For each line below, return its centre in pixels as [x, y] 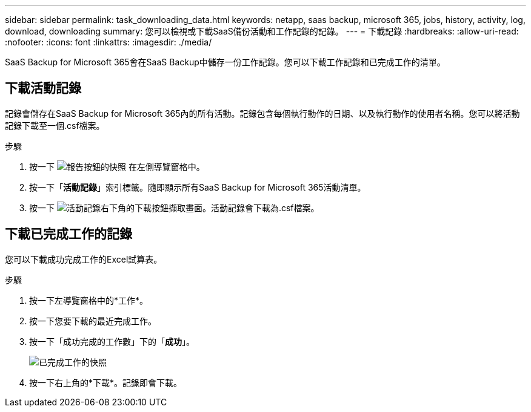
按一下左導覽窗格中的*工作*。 [89, 300]
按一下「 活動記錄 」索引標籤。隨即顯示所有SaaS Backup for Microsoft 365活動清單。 [198, 187]
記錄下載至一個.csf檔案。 [55, 125]
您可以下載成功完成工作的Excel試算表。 [84, 259]
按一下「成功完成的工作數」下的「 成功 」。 [112, 341]
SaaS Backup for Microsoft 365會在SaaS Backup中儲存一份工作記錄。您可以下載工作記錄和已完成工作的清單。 [225, 62]
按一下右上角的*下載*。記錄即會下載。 [106, 382]
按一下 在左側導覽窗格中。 [117, 166]
